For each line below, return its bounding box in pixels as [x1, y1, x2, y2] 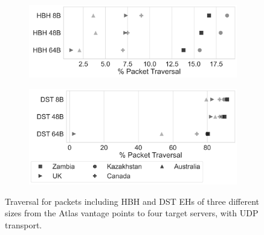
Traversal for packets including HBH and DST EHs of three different [5, 195, 260, 207]
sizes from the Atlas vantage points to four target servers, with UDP [5, 207, 259, 219]
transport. [5, 218, 42, 231]
